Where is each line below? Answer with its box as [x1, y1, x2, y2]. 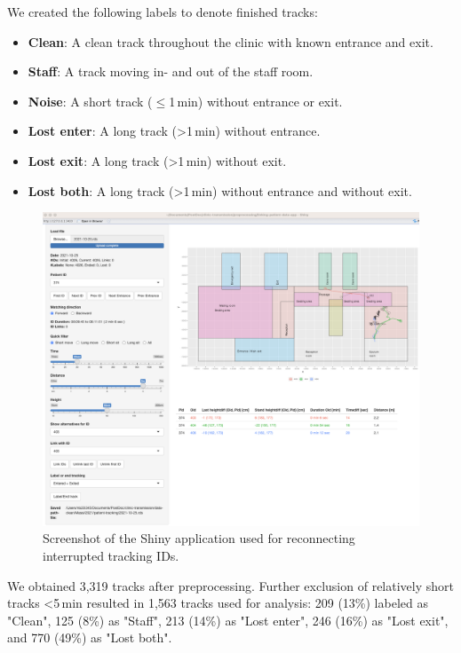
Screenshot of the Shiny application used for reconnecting [43, 529, 355, 547]
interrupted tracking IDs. [43, 546, 179, 564]
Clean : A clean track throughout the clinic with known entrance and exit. [28, 32, 433, 51]
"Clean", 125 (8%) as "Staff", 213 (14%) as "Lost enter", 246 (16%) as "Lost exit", [7, 610, 449, 629]
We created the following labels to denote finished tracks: [7, 3, 318, 20]
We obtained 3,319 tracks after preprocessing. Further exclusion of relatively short [7, 576, 454, 594]
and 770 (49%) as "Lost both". [7, 628, 172, 647]
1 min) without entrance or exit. [169, 91, 343, 110]
